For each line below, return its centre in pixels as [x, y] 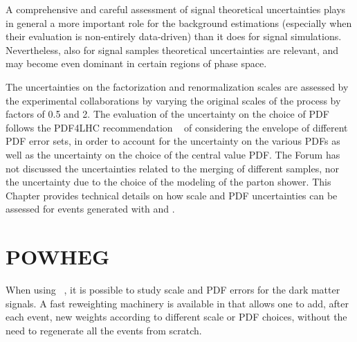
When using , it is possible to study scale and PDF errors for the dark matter [173, 290]
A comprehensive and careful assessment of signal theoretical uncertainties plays [176, 9]
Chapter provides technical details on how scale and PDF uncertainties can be [172, 195]
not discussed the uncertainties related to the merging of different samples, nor [173, 168]
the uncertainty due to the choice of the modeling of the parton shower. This [168, 182]
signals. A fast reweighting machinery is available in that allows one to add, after [177, 303]
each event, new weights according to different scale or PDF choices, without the [176, 317]
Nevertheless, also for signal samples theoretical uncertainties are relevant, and [172, 49]
